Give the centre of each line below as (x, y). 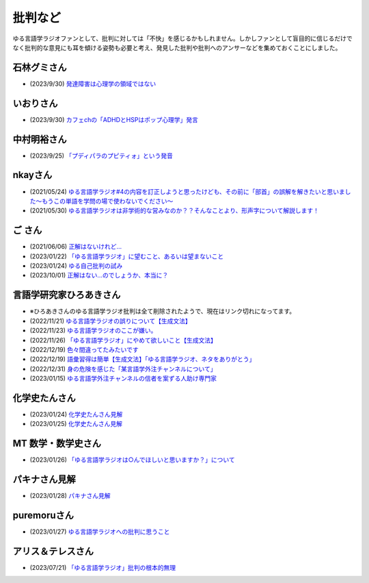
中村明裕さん (40, 139)
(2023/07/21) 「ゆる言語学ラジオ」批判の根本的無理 (103, 567)
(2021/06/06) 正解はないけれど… (76, 247)
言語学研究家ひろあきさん (67, 295)
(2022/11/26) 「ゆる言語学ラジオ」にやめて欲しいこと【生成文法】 (123, 340)
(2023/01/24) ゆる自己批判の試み (76, 266)
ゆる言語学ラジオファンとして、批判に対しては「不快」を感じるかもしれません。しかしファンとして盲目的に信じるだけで (183, 38)
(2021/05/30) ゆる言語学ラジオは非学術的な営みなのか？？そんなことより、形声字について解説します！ (174, 211)
